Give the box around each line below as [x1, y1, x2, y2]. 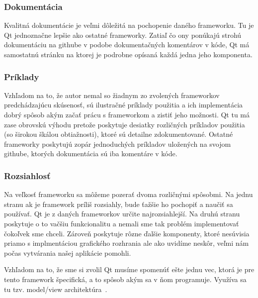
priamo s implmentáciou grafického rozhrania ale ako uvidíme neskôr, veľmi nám [4, 238, 249, 248]
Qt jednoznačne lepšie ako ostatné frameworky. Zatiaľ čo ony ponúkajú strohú [4, 29, 242, 40]
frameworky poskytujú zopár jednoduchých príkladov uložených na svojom [4, 138, 231, 149]
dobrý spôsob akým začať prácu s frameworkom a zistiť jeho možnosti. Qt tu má [4, 109, 250, 119]
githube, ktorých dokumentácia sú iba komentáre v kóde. [4, 148, 177, 159]
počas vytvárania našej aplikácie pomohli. [4, 247, 131, 258]
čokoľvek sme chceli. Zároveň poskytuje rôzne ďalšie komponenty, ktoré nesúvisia [4, 228, 250, 238]
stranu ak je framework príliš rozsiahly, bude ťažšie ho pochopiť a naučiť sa [4, 199, 233, 209]
